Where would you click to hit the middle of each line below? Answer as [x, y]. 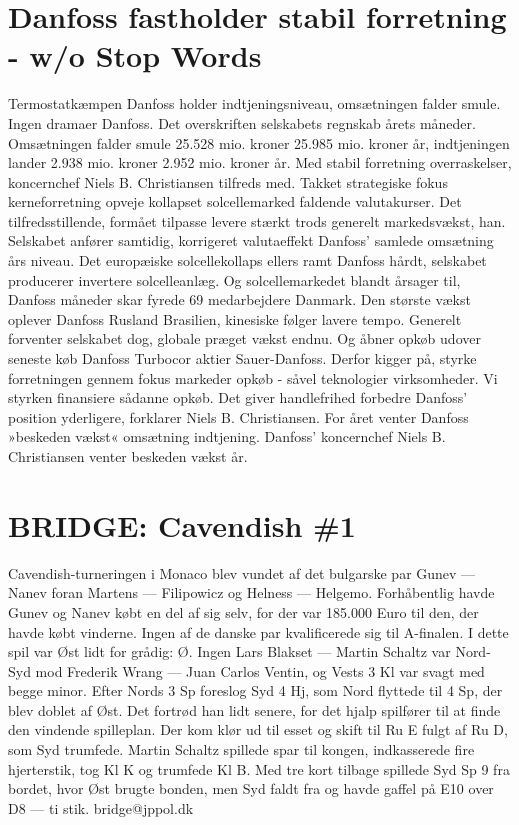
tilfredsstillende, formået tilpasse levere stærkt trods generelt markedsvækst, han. [257, 220]
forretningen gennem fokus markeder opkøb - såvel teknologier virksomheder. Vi [253, 377]
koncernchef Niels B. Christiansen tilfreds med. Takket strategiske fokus [228, 181]
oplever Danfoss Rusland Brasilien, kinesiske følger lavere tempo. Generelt [235, 318]
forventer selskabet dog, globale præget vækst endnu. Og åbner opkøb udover [244, 338]
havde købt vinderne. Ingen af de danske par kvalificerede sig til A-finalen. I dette [258, 631]
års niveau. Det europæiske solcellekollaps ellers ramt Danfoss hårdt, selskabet [247, 260]
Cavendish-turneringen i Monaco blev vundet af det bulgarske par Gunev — [242, 572]
